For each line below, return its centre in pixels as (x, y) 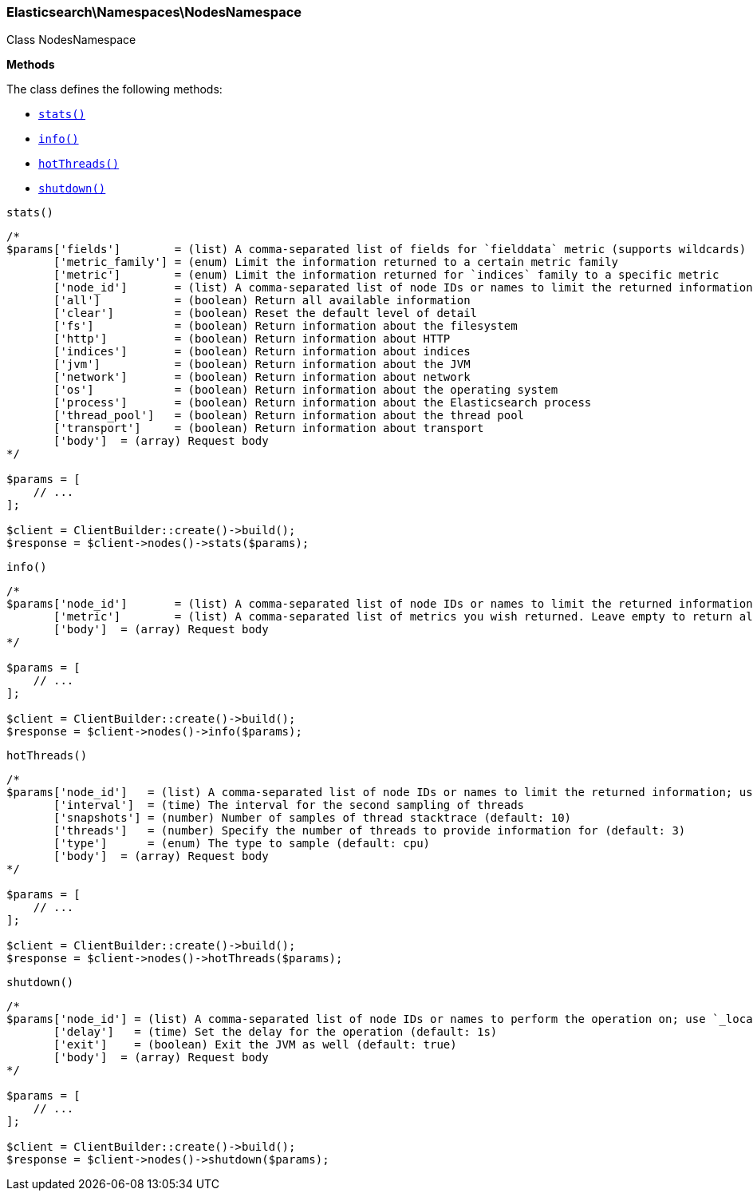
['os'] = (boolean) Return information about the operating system (306, 390)
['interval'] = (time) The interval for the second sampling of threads (289, 805)
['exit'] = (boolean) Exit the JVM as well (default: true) (255, 1045)
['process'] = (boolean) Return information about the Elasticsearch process (323, 403)
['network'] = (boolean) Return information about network (262, 377)
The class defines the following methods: (114, 89)
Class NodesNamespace (71, 40)
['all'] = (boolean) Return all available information (262, 301)
